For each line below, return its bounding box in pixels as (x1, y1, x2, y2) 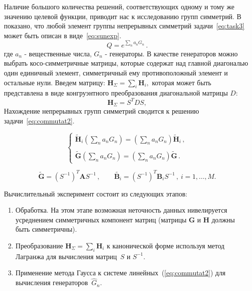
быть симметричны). (15, 224, 77, 234)
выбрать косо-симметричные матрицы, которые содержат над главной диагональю (4, 58, 248, 68)
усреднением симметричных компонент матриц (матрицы (15, 214, 187, 224)
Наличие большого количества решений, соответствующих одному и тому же (4, 1, 234, 11)
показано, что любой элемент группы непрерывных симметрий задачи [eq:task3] (4, 21, 245, 31)
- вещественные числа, (24, 48, 92, 58)
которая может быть (152, 77, 211, 87)
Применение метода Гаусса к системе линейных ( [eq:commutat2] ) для (15, 267, 226, 278)
